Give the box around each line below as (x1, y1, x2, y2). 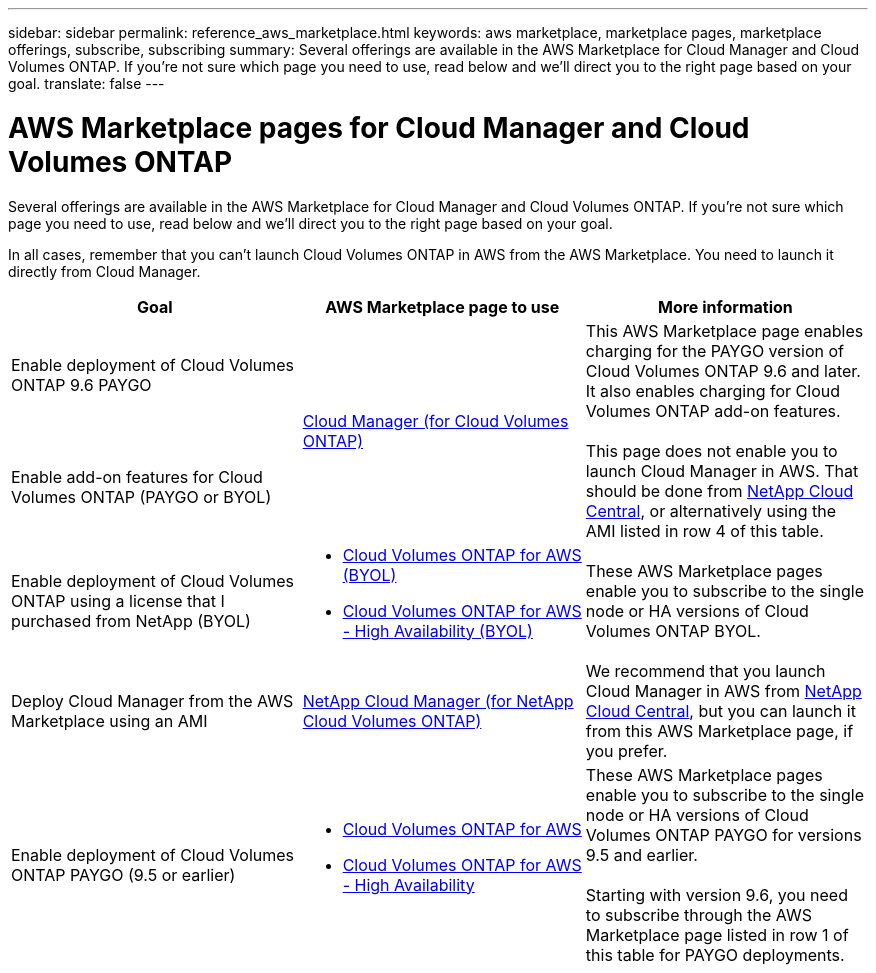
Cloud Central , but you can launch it (585, 700, 856, 721)
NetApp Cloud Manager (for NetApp (302, 690, 574, 711)
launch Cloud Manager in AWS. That (585, 460, 859, 481)
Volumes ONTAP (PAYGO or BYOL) (11, 486, 272, 507)
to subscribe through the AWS (585, 904, 812, 925)
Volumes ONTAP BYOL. (585, 620, 761, 641)
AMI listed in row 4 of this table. (585, 520, 824, 541)
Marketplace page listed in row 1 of (585, 924, 849, 945)
